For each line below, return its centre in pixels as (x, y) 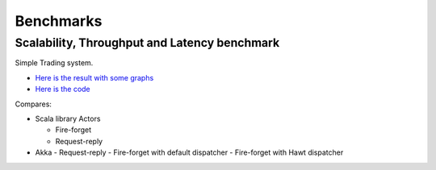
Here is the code (63, 89)
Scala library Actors (68, 118)
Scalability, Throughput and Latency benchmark (147, 43)
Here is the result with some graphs (94, 77)
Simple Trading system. (54, 63)
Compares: (34, 104)
